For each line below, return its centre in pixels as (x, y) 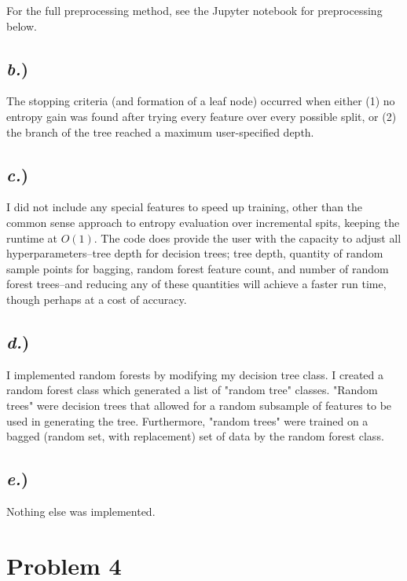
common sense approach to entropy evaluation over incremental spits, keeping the (203, 222)
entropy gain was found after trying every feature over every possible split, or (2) (202, 116)
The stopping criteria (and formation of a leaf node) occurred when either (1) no (201, 101)
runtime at (32, 238)
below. (22, 26)
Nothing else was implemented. (81, 511)
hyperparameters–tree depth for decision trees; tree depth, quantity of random (195, 253)
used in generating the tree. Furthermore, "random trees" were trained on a (187, 420)
